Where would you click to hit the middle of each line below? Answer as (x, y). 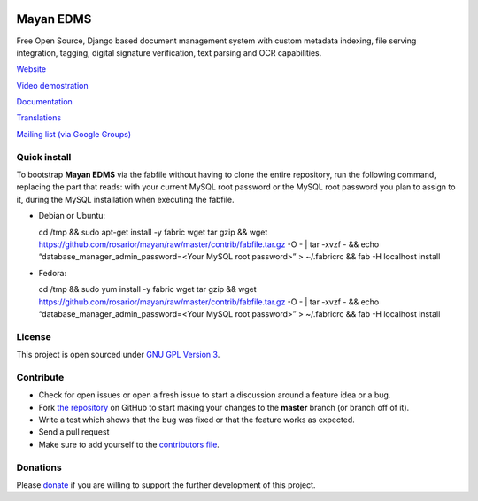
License (34, 336)
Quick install (44, 157)
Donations (39, 467)
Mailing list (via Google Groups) (74, 134)
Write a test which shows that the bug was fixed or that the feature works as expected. (197, 420)
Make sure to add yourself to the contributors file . (129, 444)
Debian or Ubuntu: (72, 216)
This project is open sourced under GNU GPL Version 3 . (118, 355)
